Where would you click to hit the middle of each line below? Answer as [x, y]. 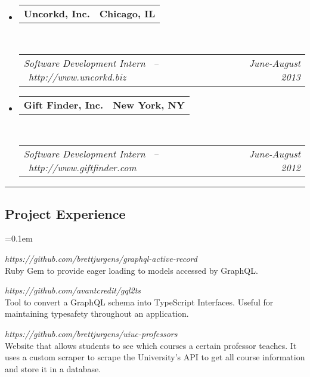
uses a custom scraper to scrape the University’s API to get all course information [155, 357]
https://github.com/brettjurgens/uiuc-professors [91, 333]
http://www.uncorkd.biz [77, 76]
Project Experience [65, 213]
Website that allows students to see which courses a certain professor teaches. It [151, 345]
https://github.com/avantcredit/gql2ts [73, 290]
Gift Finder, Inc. [63, 104]
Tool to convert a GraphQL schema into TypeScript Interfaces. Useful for [139, 302]
